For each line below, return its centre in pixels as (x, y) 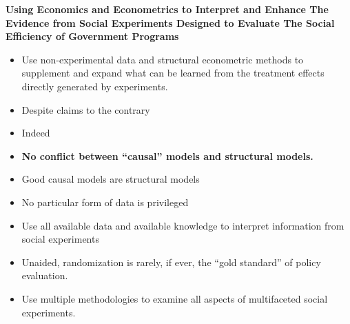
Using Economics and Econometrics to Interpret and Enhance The (167, 9)
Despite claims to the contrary (86, 109)
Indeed (36, 133)
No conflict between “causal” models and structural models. (167, 155)
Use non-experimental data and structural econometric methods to (163, 59)
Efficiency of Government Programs (92, 36)
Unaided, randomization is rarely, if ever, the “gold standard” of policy (171, 262)
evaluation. (45, 275)
